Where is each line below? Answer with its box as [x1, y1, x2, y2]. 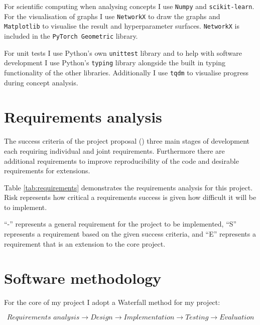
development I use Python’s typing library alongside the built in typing [4, 57, 225, 68]
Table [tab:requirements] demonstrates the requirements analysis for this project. [4, 182, 253, 192]
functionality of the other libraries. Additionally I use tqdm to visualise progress [4, 67, 249, 77]
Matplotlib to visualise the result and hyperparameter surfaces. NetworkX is [4, 21, 240, 31]
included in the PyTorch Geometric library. [4, 30, 138, 41]
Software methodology [4, 268, 162, 288]
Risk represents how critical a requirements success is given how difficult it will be [4, 192, 256, 202]
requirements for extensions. [4, 165, 90, 176]
